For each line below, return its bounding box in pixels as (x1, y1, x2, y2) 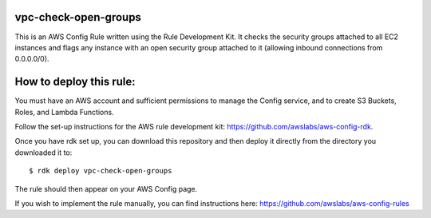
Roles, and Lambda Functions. (14, 107, 115, 117)
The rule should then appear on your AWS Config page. (14, 184, 198, 193)
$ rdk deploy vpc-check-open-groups (29, 166, 172, 176)
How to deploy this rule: (14, 75, 136, 89)
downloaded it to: (14, 148, 73, 157)
